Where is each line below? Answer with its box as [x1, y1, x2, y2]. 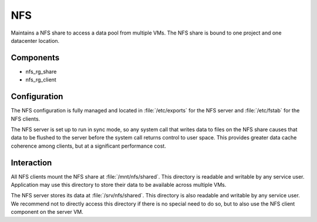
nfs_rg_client [25, 76, 57, 83]
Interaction [11, 158, 52, 168]
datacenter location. [11, 37, 60, 44]
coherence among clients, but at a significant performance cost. [11, 142, 167, 149]
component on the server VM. [11, 209, 83, 216]
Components [11, 53, 60, 63]
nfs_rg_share [25, 68, 57, 75]
